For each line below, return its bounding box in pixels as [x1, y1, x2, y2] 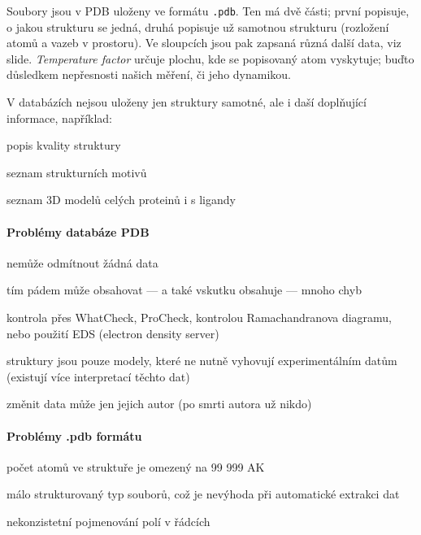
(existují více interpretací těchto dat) [7, 368, 190, 385]
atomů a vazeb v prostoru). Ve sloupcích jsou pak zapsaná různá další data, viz [7, 34, 401, 51]
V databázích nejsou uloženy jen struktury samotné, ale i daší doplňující [7, 94, 367, 111]
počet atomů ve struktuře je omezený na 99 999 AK [7, 458, 265, 475]
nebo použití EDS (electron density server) [7, 324, 219, 341]
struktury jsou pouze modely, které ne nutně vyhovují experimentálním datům [7, 352, 397, 369]
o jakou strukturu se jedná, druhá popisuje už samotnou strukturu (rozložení [7, 18, 389, 35]
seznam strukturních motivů [7, 163, 147, 181]
